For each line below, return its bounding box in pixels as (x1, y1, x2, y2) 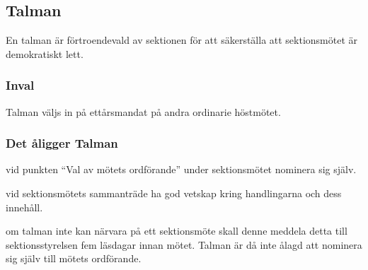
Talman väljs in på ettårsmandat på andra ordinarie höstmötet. (6, 104, 281, 119)
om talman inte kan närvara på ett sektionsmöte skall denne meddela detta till (6, 223, 347, 238)
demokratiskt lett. (6, 46, 84, 61)
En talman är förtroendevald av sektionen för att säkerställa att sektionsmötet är (6, 33, 358, 47)
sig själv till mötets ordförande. (6, 251, 142, 266)
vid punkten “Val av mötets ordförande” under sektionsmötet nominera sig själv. (6, 162, 357, 177)
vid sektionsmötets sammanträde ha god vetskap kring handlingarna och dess (6, 186, 342, 201)
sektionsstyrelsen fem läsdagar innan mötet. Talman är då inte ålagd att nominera (6, 237, 362, 252)
